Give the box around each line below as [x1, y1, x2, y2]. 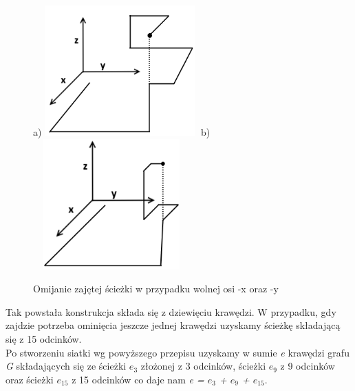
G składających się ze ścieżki [6, 359, 127, 373]
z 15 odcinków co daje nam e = [72, 372, 204, 386]
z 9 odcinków [280, 359, 335, 373]
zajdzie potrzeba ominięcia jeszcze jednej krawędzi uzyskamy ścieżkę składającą [6, 318, 341, 332]
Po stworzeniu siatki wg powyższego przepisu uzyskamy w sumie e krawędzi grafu [6, 345, 349, 359]
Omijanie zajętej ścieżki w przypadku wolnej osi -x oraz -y [33, 281, 279, 296]
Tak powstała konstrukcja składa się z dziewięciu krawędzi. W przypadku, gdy [6, 304, 336, 319]
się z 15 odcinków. [6, 331, 82, 345]
